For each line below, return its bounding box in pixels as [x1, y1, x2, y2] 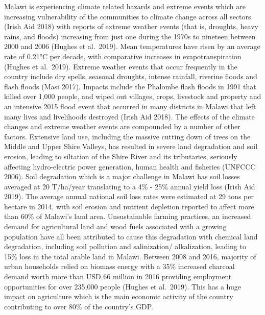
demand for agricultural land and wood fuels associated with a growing [4, 221, 227, 232]
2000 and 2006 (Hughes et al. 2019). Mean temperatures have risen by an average [4, 41, 260, 52]
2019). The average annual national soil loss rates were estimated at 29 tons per [4, 191, 254, 202]
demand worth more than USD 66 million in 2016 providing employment [4, 271, 232, 282]
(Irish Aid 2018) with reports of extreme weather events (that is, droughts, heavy [4, 21, 258, 32]
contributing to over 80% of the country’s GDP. [4, 301, 153, 311]
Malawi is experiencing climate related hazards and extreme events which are [4, 1, 246, 11]
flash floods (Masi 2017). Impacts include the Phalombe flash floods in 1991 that [4, 81, 256, 91]
